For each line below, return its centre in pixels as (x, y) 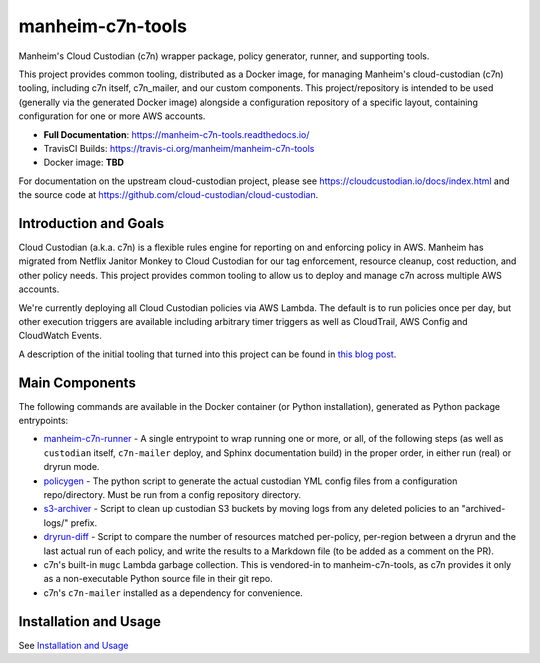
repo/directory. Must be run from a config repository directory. (172, 494)
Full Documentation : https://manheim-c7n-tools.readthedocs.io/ (176, 134)
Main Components (77, 382)
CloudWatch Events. (60, 336)
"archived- (483, 509)
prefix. (84, 522)
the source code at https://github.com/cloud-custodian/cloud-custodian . (168, 195)
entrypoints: (43, 420)
